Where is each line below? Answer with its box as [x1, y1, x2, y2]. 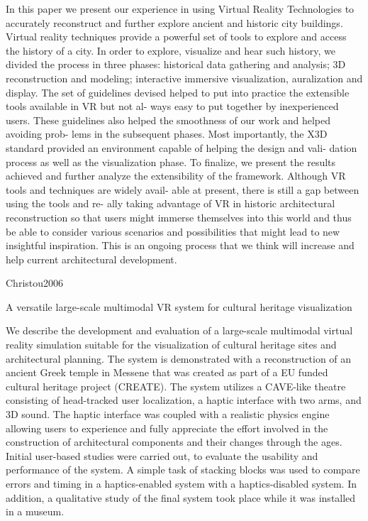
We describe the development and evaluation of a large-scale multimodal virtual [6, 323, 353, 338]
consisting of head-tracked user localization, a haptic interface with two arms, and [6, 393, 362, 407]
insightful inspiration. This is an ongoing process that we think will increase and [6, 238, 355, 253]
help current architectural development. [6, 251, 177, 266]
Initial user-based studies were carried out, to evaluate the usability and [6, 448, 318, 463]
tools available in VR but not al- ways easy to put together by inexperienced [6, 99, 339, 114]
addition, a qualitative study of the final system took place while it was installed [6, 490, 356, 505]
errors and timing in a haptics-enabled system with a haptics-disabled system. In [6, 476, 357, 490]
